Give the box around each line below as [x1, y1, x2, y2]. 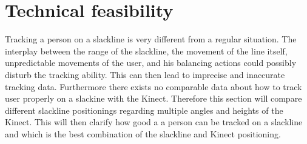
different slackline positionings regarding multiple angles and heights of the [5, 103, 283, 116]
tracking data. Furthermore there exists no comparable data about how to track [5, 80, 302, 93]
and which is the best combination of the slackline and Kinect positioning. [5, 127, 281, 140]
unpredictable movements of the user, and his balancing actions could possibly [5, 56, 297, 69]
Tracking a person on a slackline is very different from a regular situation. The [5, 33, 297, 45]
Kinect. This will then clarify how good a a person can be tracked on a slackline [5, 116, 303, 128]
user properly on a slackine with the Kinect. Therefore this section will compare [5, 92, 302, 105]
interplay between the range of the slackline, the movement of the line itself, [5, 44, 288, 57]
